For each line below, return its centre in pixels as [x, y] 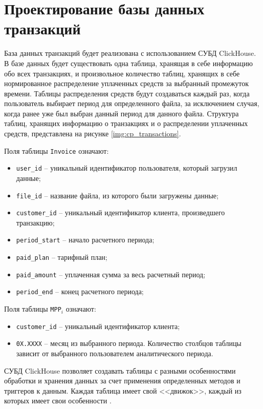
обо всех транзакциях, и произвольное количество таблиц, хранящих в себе [122, 73]
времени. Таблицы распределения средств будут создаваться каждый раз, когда [127, 93]
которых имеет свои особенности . [58, 401]
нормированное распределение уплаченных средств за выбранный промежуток [127, 83]
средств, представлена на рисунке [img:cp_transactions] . [93, 134]
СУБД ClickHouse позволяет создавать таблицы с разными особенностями [120, 370]
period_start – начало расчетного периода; [85, 240]
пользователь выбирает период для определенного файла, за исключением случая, [132, 103]
